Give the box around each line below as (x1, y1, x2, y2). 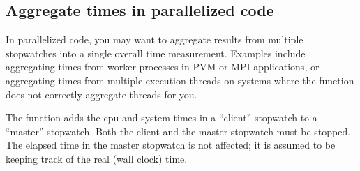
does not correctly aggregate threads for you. (6, 87, 197, 101)
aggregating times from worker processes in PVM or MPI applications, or (6, 59, 320, 74)
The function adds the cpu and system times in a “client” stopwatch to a (6, 110, 317, 125)
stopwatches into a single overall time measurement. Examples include (6, 45, 306, 60)
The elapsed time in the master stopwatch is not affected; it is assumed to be (6, 137, 336, 152)
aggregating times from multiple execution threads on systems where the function (6, 73, 354, 87)
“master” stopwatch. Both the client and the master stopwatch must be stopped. (6, 124, 351, 138)
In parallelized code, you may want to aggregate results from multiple (6, 32, 303, 47)
